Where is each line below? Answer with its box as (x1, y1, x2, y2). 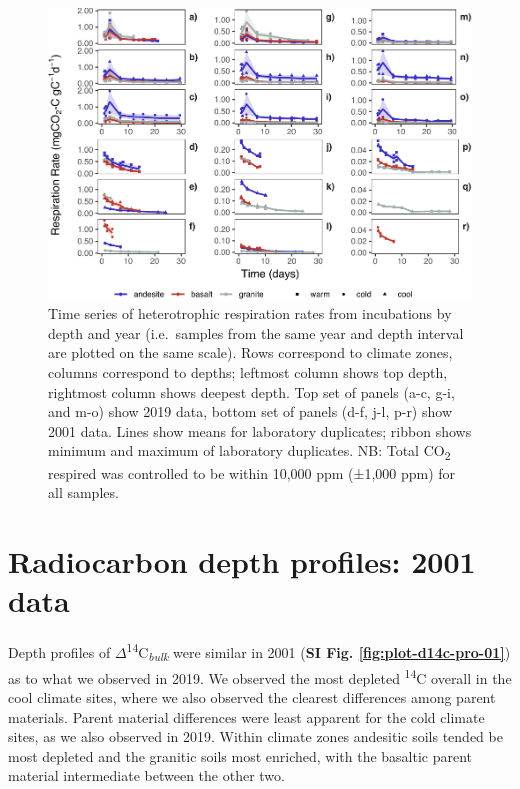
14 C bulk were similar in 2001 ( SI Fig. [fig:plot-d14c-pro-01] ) (126, 639, 511, 665)
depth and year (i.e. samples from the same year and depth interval (48, 322, 464, 343)
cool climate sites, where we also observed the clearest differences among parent (8, 687, 496, 708)
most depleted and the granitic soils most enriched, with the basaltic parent (8, 745, 473, 766)
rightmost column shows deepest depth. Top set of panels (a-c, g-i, (48, 381, 455, 402)
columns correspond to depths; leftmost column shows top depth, (48, 362, 448, 382)
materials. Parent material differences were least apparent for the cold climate (8, 706, 485, 727)
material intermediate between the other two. (8, 765, 285, 786)
